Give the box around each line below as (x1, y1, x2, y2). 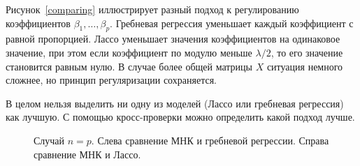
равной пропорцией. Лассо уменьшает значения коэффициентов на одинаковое (6, 31, 340, 46)
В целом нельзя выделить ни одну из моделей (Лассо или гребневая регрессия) (6, 96, 344, 110)
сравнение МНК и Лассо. (34, 146, 141, 161)
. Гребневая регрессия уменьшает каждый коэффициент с (110, 15, 354, 30)
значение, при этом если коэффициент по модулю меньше (6, 45, 252, 59)
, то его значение (271, 45, 343, 59)
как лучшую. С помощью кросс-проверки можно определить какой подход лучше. (6, 110, 355, 124)
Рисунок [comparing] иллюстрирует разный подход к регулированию (6, 2, 299, 16)
